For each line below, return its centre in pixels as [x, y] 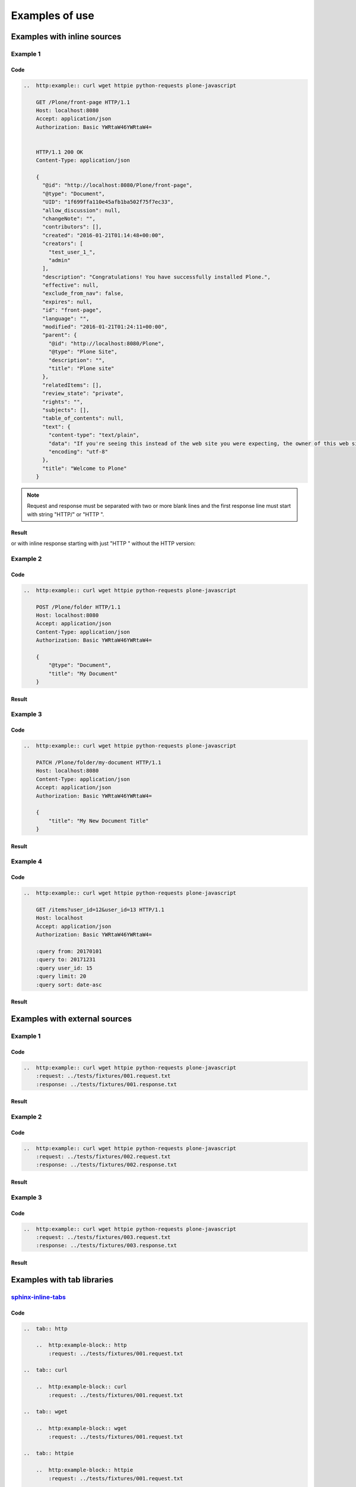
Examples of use [53, 15]
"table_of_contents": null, [83, 418]
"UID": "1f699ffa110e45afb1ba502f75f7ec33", [108, 202]
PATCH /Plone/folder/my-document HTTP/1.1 [98, 762]
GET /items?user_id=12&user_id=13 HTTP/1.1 [100, 910]
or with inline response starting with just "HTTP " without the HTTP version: [103, 544]
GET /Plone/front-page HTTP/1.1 [83, 102]
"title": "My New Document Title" [98, 821]
